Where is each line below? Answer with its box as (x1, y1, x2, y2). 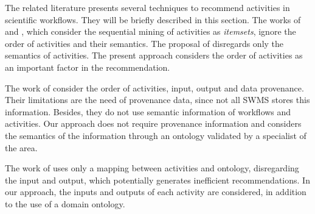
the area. (5, 141, 38, 154)
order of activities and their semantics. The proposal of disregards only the (5, 37, 284, 49)
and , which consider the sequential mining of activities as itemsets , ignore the (5, 25, 296, 38)
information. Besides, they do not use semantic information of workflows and (5, 105, 291, 118)
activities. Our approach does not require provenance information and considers (5, 117, 302, 130)
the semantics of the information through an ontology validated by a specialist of (5, 129, 306, 141)
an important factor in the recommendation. (5, 60, 170, 73)
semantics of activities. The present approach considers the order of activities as (5, 49, 303, 62)
